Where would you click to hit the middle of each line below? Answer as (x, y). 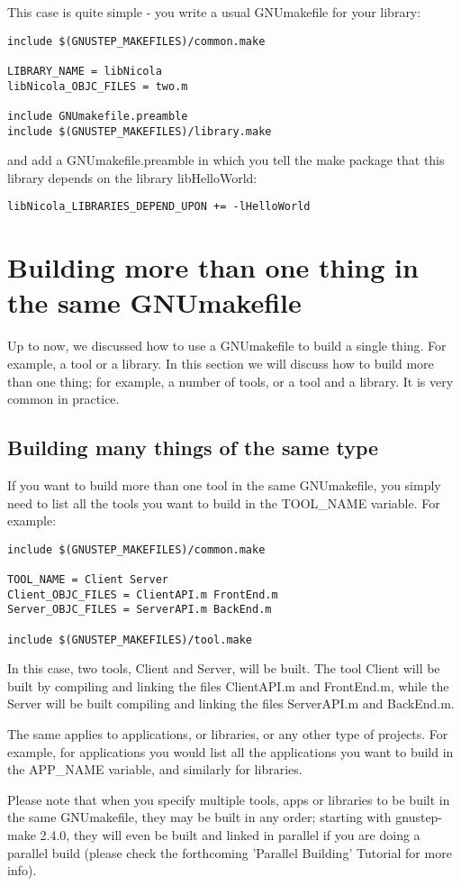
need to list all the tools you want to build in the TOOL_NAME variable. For (224, 502)
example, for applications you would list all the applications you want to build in (230, 751)
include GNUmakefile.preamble (98, 116)
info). (22, 870)
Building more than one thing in (213, 267)
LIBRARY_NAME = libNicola (85, 71)
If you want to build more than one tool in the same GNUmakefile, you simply (224, 484)
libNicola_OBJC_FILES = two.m (98, 86)
